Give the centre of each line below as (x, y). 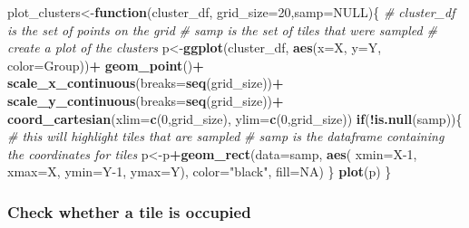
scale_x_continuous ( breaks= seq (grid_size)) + (146, 83)
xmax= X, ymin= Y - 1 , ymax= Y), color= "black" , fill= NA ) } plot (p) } (200, 171)
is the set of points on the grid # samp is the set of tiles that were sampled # (222, 29)
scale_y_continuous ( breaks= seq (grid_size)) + (146, 100)
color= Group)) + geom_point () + (106, 65)
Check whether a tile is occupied (129, 211)
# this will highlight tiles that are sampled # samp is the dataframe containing (226, 136)
